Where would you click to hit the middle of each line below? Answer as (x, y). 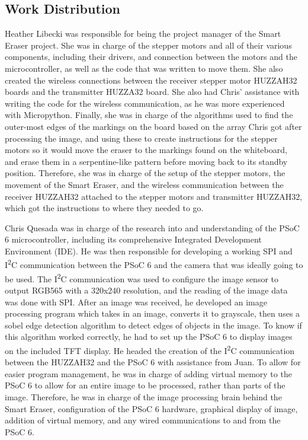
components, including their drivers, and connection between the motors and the (151, 57)
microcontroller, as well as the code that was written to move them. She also (144, 68)
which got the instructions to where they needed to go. (104, 208)
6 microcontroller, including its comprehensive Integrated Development (133, 239)
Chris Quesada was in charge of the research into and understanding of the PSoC (152, 227)
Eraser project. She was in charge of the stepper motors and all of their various (148, 45)
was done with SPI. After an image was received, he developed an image (136, 302)
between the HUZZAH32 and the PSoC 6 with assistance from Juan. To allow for (153, 362)
